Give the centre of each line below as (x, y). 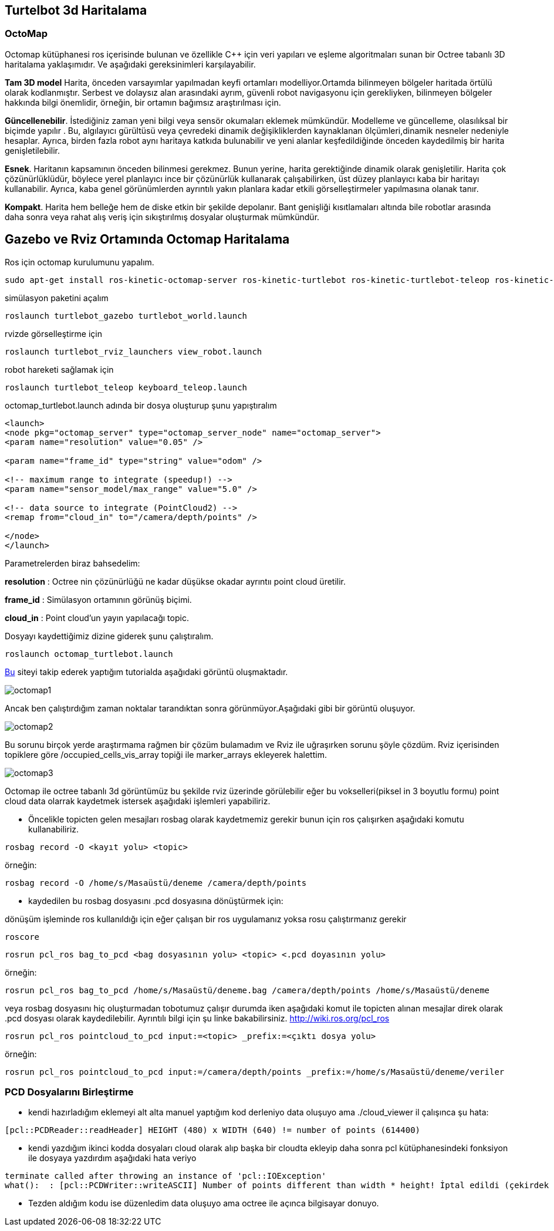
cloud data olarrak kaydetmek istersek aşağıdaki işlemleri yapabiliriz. (138, 801)
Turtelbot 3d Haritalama (76, 10)
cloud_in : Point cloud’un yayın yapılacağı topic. (97, 618)
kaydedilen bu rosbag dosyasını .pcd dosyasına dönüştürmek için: (156, 901)
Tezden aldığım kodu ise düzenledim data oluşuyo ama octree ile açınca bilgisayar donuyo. (204, 1203)
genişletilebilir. (33, 150)
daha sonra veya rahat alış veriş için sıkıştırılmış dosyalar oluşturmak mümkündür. (162, 217)
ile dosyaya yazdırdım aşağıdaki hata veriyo (112, 1158)
